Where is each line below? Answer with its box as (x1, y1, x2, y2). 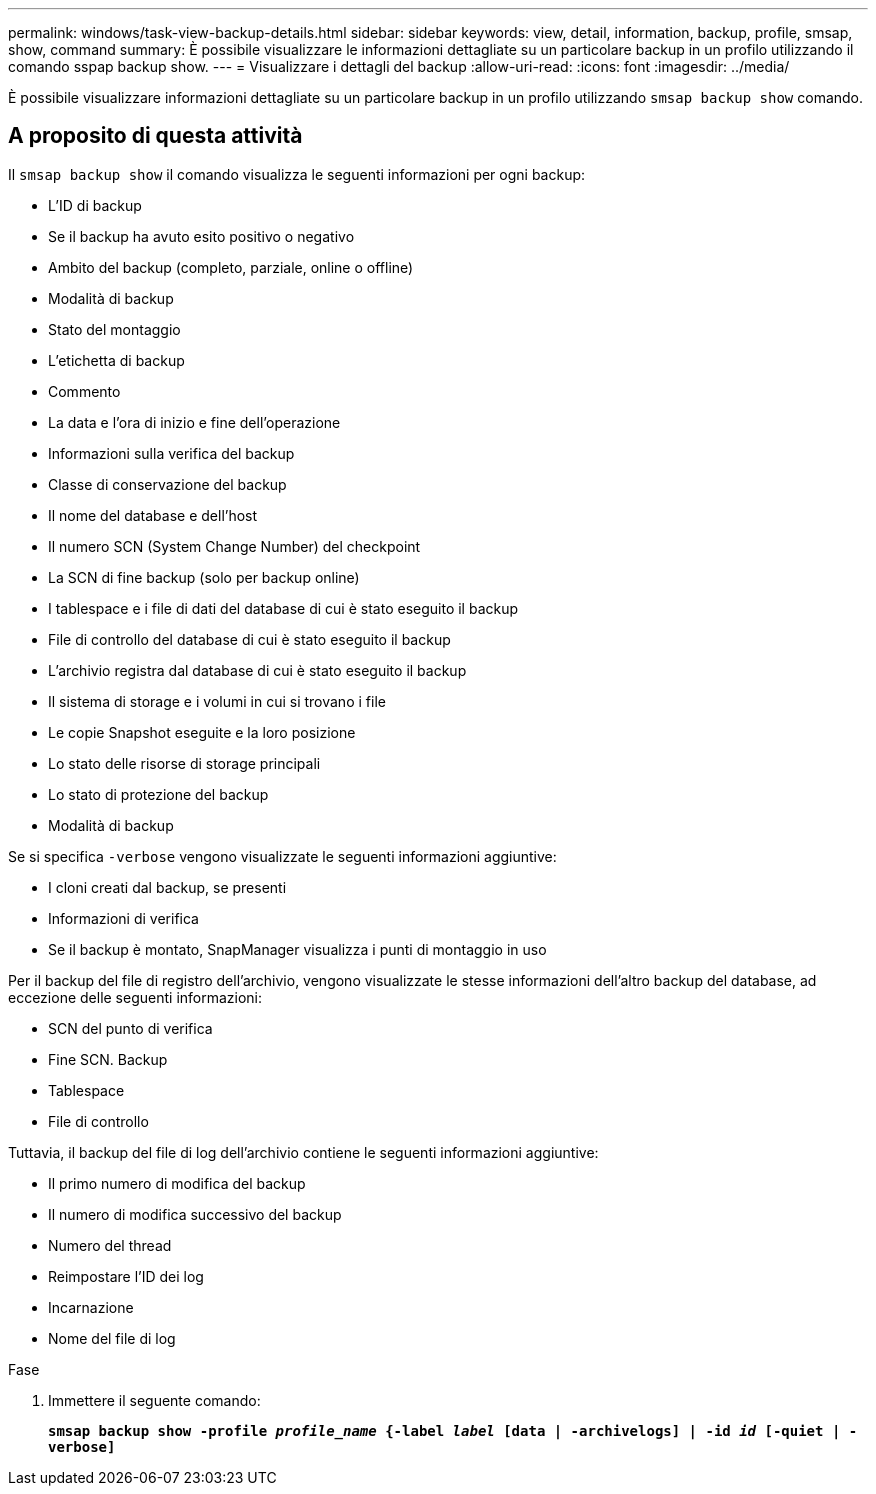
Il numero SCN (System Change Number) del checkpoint (48, 537, 421, 555)
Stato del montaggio (48, 320, 181, 338)
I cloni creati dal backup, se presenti (48, 878, 287, 896)
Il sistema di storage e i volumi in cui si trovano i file (48, 692, 386, 710)
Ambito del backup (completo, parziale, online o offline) (48, 258, 414, 276)
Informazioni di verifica (48, 909, 199, 927)
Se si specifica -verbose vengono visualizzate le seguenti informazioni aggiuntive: (8, 847, 557, 865)
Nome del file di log (48, 1329, 176, 1347)
